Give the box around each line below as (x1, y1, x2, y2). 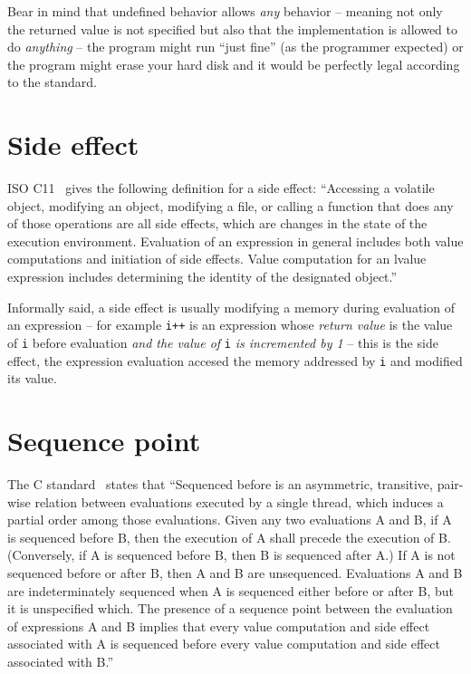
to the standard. (7, 72, 97, 91)
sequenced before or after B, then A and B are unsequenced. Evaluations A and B (7, 563, 463, 582)
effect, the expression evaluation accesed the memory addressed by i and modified (7, 351, 463, 370)
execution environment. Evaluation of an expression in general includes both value (7, 231, 464, 250)
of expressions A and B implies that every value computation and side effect (7, 616, 430, 635)
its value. (7, 369, 57, 388)
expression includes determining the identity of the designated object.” (7, 267, 398, 286)
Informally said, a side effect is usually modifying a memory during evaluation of (7, 297, 455, 316)
